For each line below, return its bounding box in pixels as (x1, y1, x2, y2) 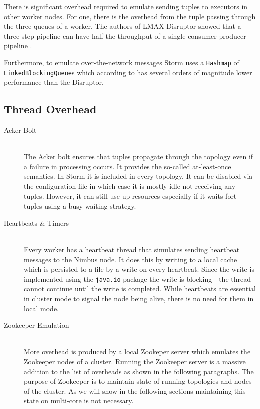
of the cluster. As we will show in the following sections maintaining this (24, 385, 246, 396)
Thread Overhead (4, 101, 97, 117)
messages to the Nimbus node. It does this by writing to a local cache (24, 254, 237, 264)
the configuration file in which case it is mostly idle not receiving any (24, 181, 236, 191)
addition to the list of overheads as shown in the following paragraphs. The (24, 366, 254, 376)
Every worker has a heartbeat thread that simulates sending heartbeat (24, 244, 240, 255)
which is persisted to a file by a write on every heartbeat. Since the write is (24, 264, 254, 274)
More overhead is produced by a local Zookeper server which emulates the (24, 346, 251, 357)
